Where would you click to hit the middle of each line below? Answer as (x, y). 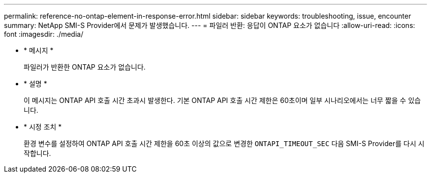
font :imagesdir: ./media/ (44, 34)
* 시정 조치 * (43, 127)
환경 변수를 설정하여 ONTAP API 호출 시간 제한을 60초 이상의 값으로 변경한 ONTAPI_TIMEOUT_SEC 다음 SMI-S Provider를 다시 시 (224, 143)
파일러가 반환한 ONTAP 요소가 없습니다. (85, 67)
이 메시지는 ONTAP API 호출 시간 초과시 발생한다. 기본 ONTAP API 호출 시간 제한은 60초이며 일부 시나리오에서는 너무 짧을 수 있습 (222, 100)
